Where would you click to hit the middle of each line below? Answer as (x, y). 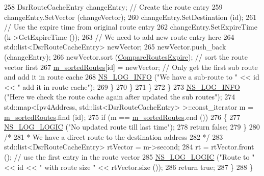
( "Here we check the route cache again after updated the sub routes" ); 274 (120, 97)
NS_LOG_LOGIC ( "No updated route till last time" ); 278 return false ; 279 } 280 (132, 127)
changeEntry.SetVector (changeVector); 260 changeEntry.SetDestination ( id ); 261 (130, 17)
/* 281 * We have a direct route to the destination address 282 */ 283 (114, 136)
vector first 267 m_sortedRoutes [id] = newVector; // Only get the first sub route (131, 67)
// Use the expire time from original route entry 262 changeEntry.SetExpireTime (131, 27)
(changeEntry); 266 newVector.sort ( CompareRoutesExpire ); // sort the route (126, 56)
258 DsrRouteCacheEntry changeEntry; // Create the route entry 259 (113, 7)
